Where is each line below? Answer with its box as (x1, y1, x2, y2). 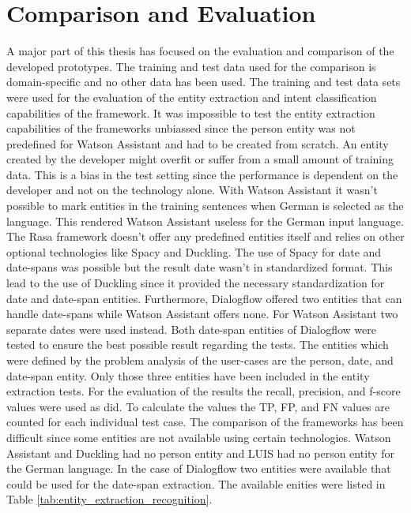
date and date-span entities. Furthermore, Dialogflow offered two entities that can (6, 290, 402, 306)
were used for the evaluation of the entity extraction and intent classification (6, 88, 377, 105)
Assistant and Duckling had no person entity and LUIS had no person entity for (6, 444, 394, 461)
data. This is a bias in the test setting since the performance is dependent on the (6, 166, 398, 182)
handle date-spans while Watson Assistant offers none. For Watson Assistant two (6, 305, 398, 322)
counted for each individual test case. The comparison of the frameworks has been (6, 414, 404, 430)
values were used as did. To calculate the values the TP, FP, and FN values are (6, 398, 390, 414)
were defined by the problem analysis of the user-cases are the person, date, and (6, 352, 394, 368)
